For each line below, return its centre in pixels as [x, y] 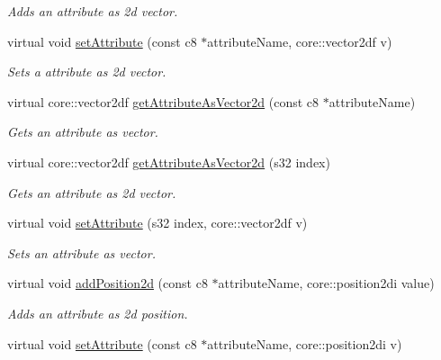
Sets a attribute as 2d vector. [87, 72]
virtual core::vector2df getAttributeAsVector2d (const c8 [163, 101]
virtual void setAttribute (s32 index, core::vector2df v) [157, 223]
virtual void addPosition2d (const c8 [108, 283]
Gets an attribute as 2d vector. [92, 192]
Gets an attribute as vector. [83, 132]
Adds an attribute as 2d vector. [93, 11]
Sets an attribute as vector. [81, 252]
